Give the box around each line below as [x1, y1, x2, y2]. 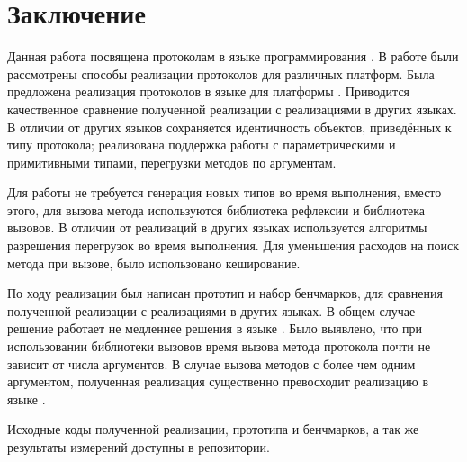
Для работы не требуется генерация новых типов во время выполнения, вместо [7, 183, 442, 202]
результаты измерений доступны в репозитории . [7, 438, 270, 456]
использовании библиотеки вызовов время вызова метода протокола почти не [7, 337, 431, 356]
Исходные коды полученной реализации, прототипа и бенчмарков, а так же [7, 420, 419, 439]
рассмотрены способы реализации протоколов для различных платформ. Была [7, 64, 435, 83]
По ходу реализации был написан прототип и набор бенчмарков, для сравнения [7, 284, 443, 303]
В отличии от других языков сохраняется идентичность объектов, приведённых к [7, 117, 452, 136]
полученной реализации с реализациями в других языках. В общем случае [7, 301, 416, 320]
